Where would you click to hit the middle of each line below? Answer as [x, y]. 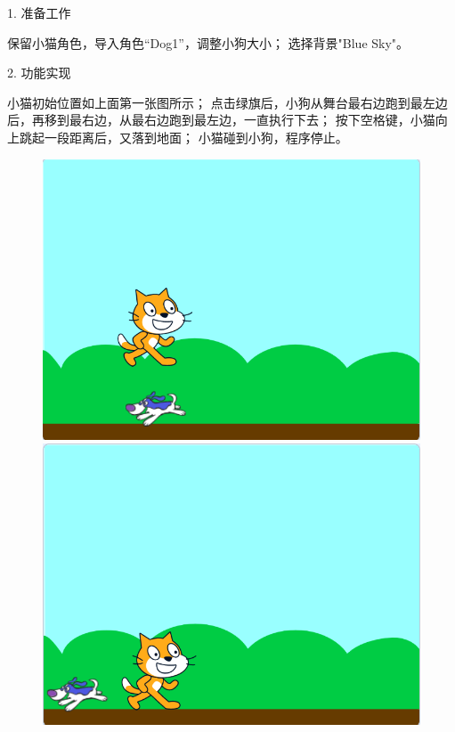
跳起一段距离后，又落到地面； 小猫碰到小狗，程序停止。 [183, 137]
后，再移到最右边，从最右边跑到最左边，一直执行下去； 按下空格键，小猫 [221, 120]
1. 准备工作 [39, 12]
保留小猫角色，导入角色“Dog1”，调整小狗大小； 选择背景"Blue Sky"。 [208, 42]
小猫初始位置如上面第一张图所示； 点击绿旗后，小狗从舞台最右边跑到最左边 [227, 102]
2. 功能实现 [39, 73]
